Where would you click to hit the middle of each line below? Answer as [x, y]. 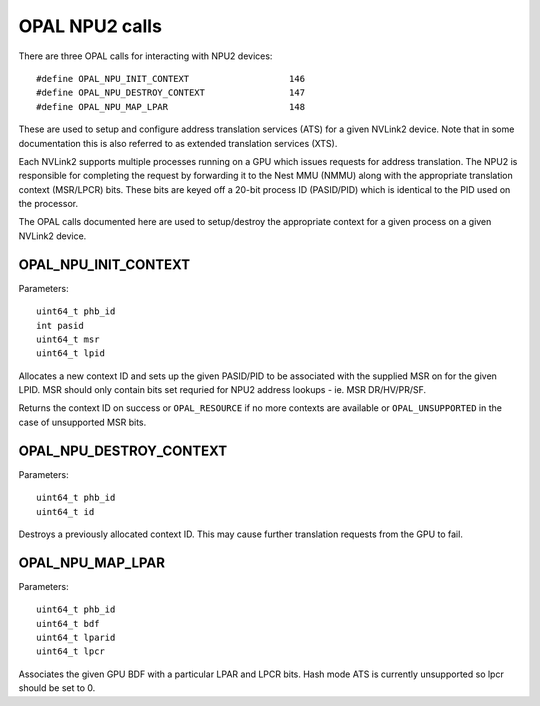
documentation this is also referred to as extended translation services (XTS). [178, 143]
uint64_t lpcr [70, 651]
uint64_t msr [68, 339]
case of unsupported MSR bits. [82, 422]
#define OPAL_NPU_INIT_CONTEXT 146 [170, 78]
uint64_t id [65, 511]
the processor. [48, 204]
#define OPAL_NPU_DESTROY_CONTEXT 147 [170, 93]
